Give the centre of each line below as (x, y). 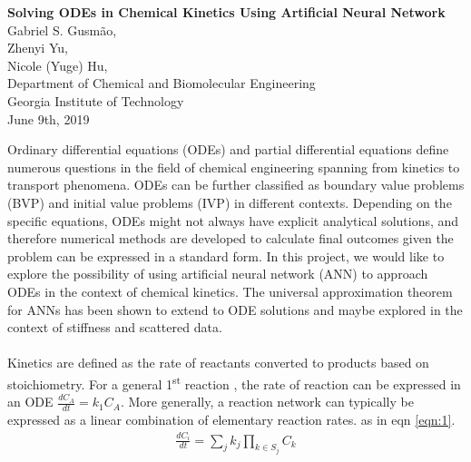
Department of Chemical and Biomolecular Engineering (162, 83)
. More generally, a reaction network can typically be (267, 402)
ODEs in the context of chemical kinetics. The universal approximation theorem (230, 291)
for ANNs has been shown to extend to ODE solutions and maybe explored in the (235, 309)
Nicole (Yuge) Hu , (58, 65)
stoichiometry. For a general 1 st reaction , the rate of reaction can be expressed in (234, 382)
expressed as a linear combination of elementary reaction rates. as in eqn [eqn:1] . (231, 419)
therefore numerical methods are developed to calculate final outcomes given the (231, 238)
